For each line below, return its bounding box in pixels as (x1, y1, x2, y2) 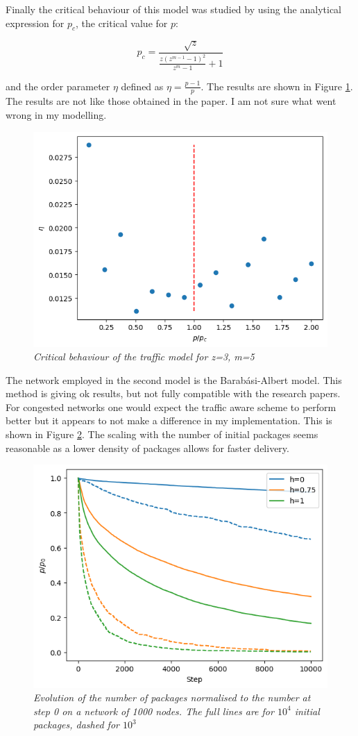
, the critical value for (75, 15, 168, 30)
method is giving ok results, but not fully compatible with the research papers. (6, 386, 341, 401)
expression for (6, 15, 65, 30)
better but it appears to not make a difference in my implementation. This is (6, 413, 332, 428)
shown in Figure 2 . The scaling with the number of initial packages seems (6, 427, 318, 442)
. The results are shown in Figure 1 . (201, 78, 353, 93)
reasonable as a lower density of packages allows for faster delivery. (6, 440, 289, 455)
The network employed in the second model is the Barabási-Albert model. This (6, 372, 342, 387)
